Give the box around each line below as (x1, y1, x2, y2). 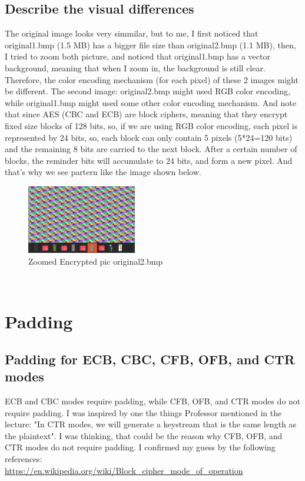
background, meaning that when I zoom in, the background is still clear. (5, 61, 266, 74)
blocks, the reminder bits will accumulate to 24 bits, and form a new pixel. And (5, 154, 293, 166)
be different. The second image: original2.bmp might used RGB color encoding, (5, 85, 290, 97)
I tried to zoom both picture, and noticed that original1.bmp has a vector (5, 50, 270, 62)
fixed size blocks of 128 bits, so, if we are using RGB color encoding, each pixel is (5, 119, 298, 131)
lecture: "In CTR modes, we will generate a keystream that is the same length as (5, 418, 297, 430)
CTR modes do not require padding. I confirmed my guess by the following (5, 441, 276, 453)
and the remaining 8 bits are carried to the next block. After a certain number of (5, 143, 297, 155)
